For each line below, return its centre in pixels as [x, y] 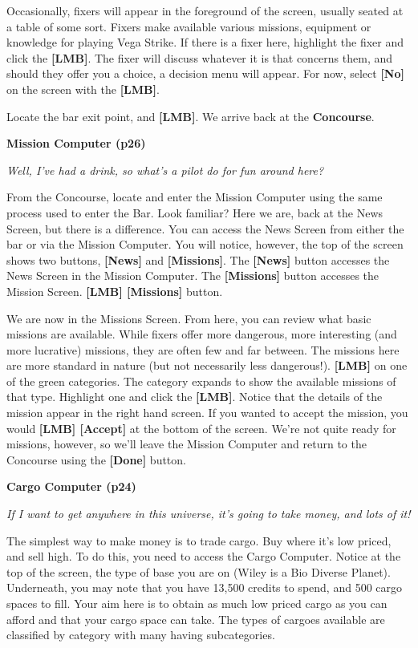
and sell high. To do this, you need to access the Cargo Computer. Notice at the [204, 556]
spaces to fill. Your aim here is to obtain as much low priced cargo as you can [197, 603]
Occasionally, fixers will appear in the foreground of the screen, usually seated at [205, 10]
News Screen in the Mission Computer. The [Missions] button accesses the [193, 275]
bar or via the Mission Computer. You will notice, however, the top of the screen [205, 244]
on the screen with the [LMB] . [83, 89]
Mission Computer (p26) [76, 143]
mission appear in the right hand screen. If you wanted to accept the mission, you [207, 413]
